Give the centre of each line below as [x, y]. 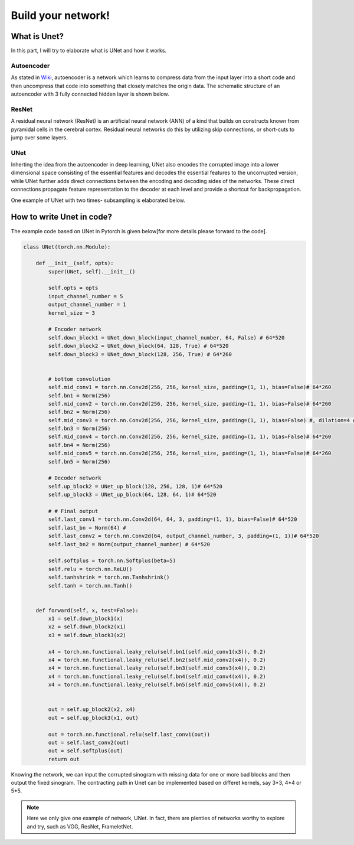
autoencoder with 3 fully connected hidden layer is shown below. [90, 94]
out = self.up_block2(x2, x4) [92, 709]
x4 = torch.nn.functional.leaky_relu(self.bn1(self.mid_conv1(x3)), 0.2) [157, 652]
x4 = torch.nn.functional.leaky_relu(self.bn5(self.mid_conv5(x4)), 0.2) [157, 685]
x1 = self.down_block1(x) [86, 619]
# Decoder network [75, 478]
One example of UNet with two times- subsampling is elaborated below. [98, 200]
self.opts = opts [73, 288]
